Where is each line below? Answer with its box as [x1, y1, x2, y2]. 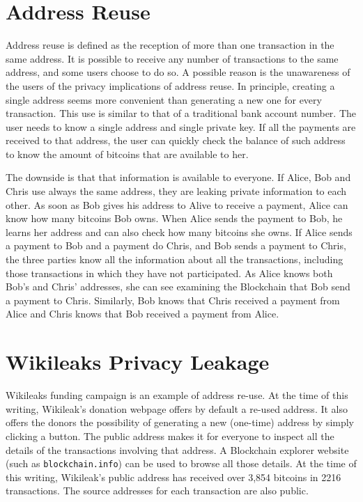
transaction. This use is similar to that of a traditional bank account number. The [6, 106, 357, 120]
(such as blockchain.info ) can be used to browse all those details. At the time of [6, 456, 357, 471]
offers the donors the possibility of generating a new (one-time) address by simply [6, 415, 355, 430]
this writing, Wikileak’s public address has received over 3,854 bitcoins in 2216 [6, 469, 341, 484]
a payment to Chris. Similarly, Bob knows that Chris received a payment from [6, 292, 340, 307]
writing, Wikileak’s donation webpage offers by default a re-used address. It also [6, 401, 348, 416]
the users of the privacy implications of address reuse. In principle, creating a [6, 78, 335, 93]
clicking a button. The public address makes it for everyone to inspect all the [6, 428, 334, 443]
